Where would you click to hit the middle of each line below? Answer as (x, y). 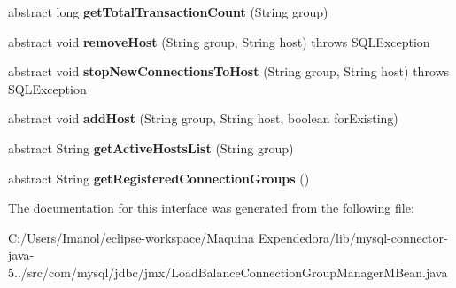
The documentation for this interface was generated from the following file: (211, 208)
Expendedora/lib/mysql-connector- (353, 237)
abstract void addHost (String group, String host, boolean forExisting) (203, 118)
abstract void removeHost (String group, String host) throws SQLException (219, 41)
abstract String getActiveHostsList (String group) (151, 148)
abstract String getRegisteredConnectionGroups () (159, 178)
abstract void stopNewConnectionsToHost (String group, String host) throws (229, 71)
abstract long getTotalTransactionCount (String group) (168, 12)
